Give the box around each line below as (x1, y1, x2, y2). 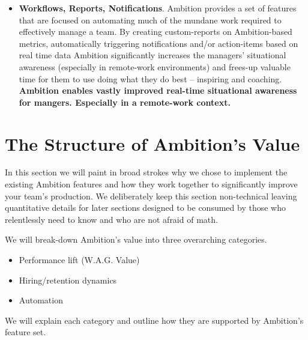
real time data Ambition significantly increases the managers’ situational (19, 49, 286, 61)
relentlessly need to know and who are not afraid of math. (5, 213, 218, 225)
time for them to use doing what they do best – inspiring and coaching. (19, 72, 282, 85)
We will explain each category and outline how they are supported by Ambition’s (5, 314, 304, 326)
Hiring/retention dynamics (19, 273, 117, 286)
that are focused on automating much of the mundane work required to (19, 13, 282, 26)
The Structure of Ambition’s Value (5, 131, 300, 156)
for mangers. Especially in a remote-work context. (19, 96, 231, 108)
